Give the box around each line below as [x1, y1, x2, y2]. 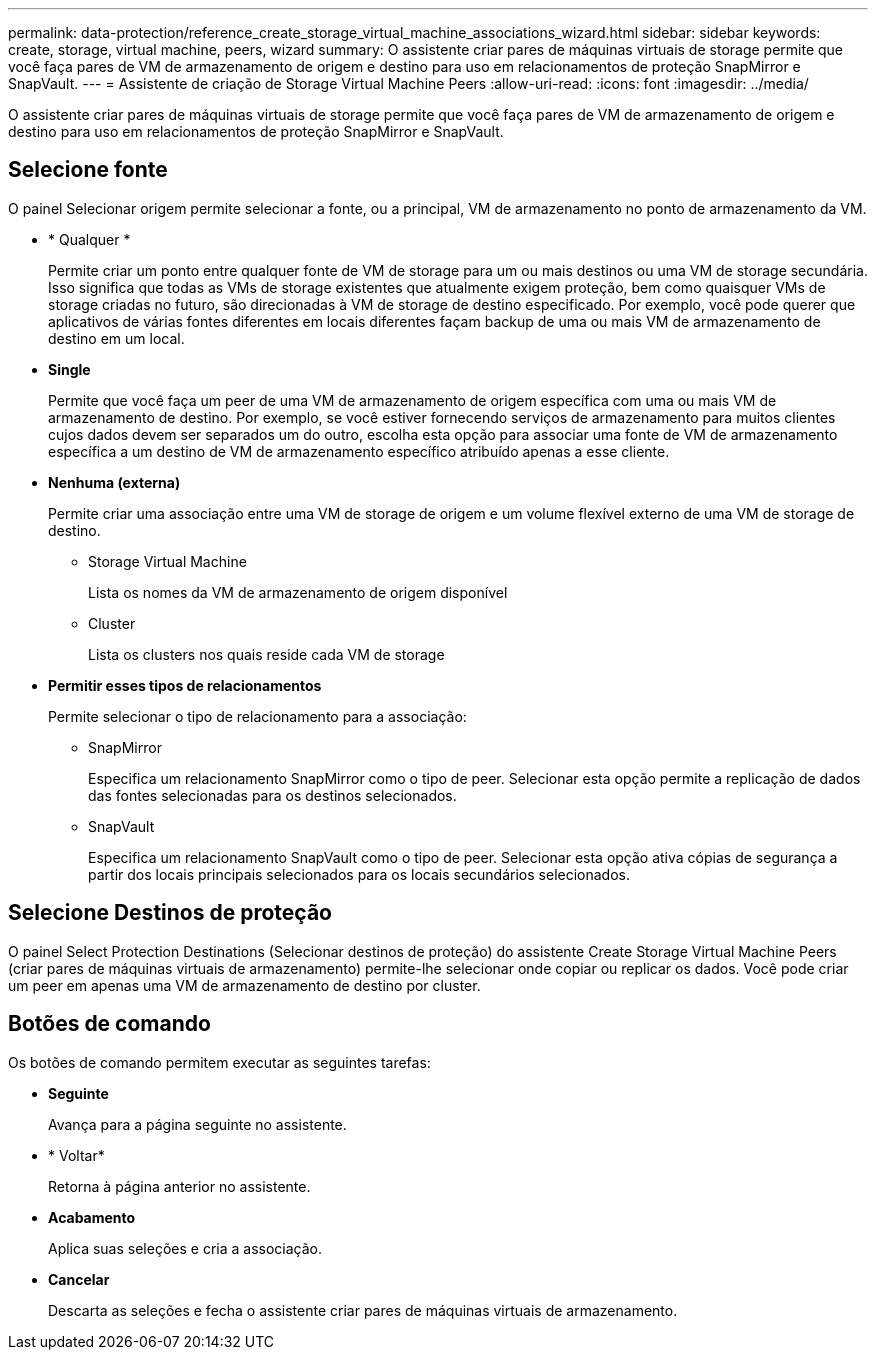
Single [48, 360, 91, 378]
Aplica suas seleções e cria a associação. [48, 1239, 322, 1257]
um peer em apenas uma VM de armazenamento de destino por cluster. [8, 976, 481, 994]
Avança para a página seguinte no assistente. [48, 1115, 347, 1133]
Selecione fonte [8, 157, 168, 183]
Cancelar [48, 1270, 110, 1288]
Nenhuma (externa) [48, 473, 181, 491]
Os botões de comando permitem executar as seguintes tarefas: [8, 1053, 431, 1071]
